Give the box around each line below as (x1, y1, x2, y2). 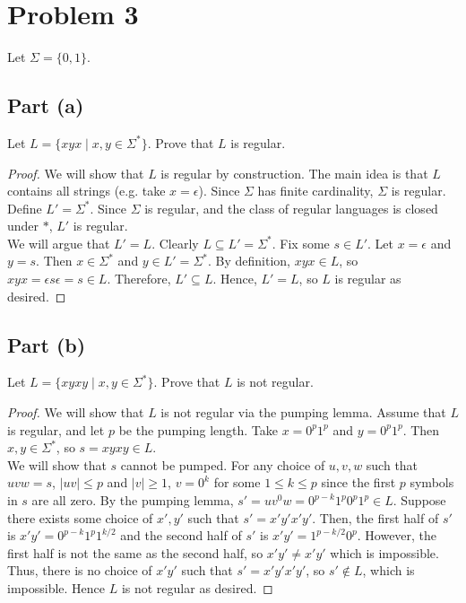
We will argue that (7, 233, 110, 252)
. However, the (357, 526, 437, 545)
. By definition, (207, 251, 290, 270)
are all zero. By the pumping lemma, (31, 491, 234, 510)
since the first (321, 473, 396, 492)
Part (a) (7, 92, 84, 119)
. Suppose (393, 491, 446, 510)
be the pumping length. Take (118, 420, 279, 439)
